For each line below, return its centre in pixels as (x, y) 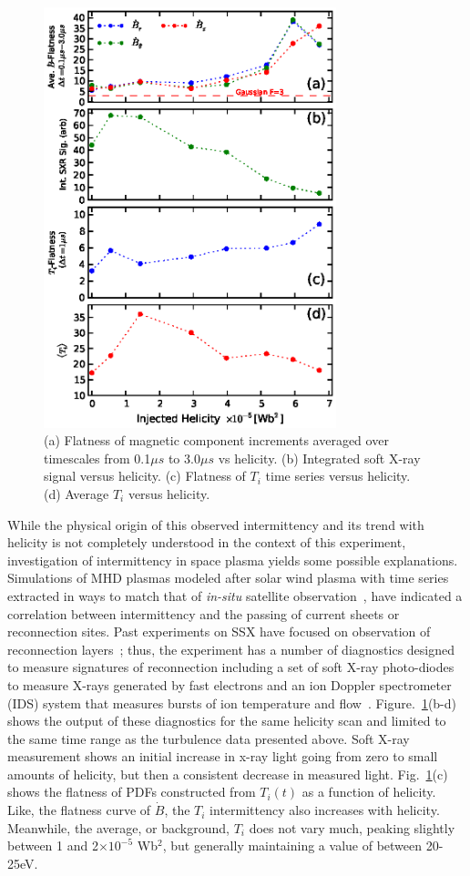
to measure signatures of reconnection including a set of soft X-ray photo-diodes (231, 667)
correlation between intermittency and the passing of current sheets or (204, 613)
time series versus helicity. (338, 476)
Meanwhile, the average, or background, (118, 827)
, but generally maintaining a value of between (292, 845)
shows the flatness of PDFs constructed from (132, 792)
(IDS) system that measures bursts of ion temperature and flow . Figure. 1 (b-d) (232, 703)
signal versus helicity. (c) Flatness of (145, 476)
